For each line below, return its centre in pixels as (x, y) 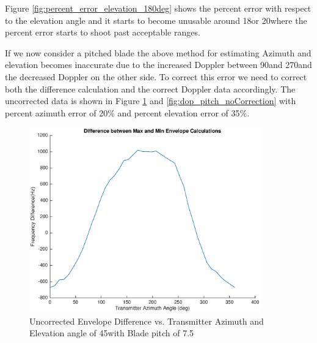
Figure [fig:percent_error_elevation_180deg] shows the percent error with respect (158, 8)
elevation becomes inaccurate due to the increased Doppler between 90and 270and (158, 65)
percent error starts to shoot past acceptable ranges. (103, 32)
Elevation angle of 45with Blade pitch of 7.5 (112, 333)
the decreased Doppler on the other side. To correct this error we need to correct (156, 76)
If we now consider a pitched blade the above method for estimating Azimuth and (158, 52)
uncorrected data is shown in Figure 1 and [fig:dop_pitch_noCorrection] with (151, 101)
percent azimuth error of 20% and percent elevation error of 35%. (127, 112)
